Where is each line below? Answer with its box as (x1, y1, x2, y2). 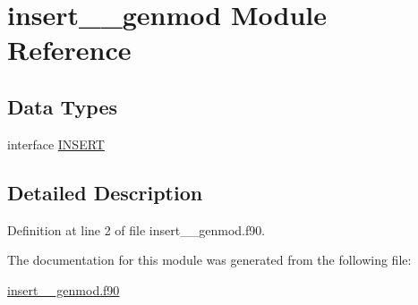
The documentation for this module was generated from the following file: (7, 250, 412, 269)
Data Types (7, 92, 117, 120)
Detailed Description (7, 178, 203, 206)
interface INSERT (7, 134, 105, 153)
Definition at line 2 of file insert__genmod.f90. (7, 220, 266, 239)
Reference (7, 31, 132, 68)
